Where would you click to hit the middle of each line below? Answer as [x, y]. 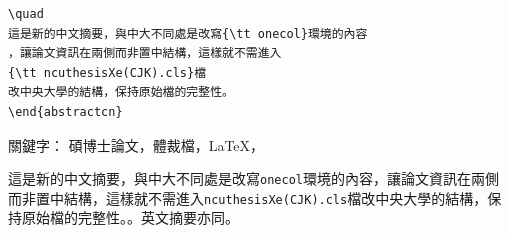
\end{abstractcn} [65, 111]
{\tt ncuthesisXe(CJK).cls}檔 [107, 72]
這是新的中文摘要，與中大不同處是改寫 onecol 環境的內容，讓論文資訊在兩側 [253, 178]
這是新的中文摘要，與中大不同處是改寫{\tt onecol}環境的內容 [188, 33]
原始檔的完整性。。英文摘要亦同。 [130, 217]
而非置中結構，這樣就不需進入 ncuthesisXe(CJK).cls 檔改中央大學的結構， [248, 197]
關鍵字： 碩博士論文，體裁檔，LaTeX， [136, 144]
